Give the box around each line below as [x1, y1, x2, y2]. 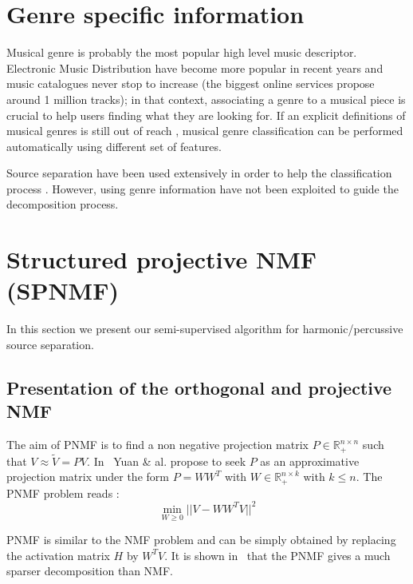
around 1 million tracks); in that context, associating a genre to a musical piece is [6, 90, 406, 107]
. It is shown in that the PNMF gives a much [164, 546, 391, 563]
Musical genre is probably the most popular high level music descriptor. [6, 44, 357, 61]
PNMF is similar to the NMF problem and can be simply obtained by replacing [6, 531, 396, 548]
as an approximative [260, 452, 360, 469]
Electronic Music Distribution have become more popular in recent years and [6, 59, 383, 76]
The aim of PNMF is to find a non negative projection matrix [6, 436, 309, 453]
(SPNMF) [6, 274, 119, 307]
